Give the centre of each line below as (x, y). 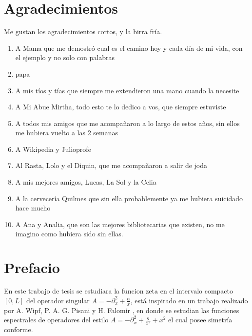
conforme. (19, 329)
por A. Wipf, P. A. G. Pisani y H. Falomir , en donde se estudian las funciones (122, 310)
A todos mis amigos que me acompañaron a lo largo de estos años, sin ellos (127, 123)
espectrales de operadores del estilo (56, 320)
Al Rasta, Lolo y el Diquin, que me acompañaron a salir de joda (111, 165)
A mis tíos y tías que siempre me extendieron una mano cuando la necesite (127, 90)
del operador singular (58, 300)
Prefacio (32, 267)
